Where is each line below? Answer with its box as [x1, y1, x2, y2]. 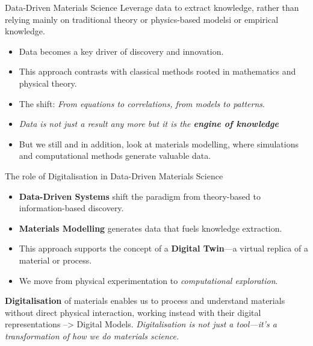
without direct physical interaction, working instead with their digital [5, 306, 261, 318]
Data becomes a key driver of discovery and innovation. [19, 45, 224, 57]
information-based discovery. [19, 202, 124, 214]
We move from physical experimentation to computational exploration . [19, 274, 278, 286]
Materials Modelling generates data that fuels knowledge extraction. [19, 221, 282, 234]
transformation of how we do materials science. [5, 329, 179, 342]
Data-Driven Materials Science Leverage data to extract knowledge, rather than [5, 1, 299, 13]
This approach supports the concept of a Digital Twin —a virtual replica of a [19, 242, 308, 255]
